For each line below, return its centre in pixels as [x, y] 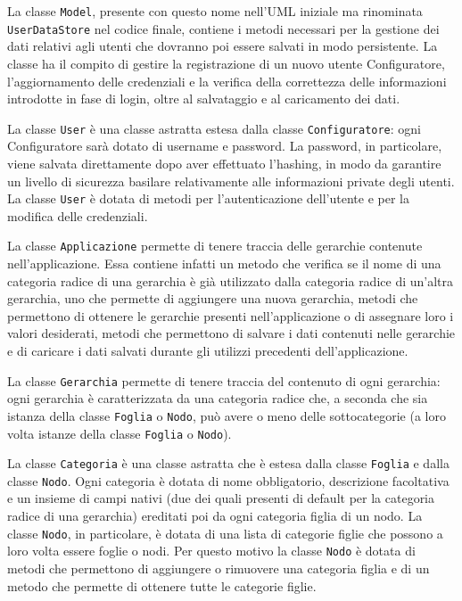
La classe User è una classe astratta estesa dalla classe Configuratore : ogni [214, 128]
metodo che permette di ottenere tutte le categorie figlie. [162, 585]
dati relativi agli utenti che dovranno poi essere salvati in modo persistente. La [223, 46]
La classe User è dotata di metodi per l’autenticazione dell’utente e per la [208, 198]
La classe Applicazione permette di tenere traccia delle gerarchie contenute [215, 246]
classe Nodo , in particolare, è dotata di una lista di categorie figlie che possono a [225, 533]
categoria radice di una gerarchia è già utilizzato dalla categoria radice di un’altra [231, 280]
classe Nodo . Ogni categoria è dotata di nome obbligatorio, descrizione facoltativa [228, 480]
